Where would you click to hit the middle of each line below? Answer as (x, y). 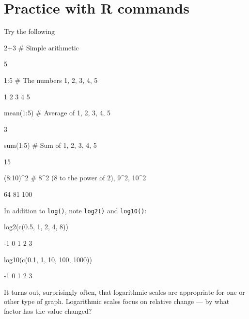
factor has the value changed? (48, 311)
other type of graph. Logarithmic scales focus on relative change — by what (117, 301)
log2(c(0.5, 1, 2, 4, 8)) (36, 227)
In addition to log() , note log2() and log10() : (75, 210)
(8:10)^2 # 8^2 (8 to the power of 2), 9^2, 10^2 (75, 178)
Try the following (30, 31)
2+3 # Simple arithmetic (41, 47)
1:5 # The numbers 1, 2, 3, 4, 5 (51, 80)
